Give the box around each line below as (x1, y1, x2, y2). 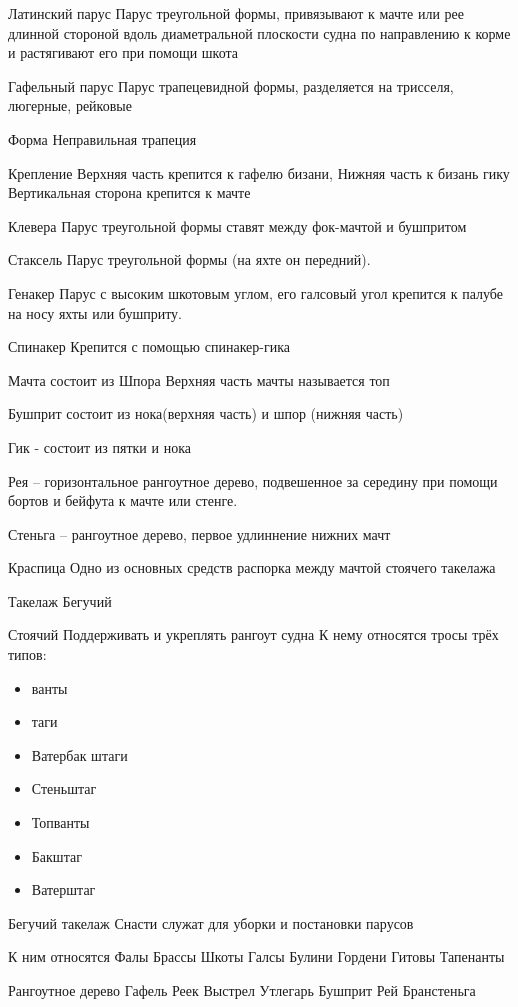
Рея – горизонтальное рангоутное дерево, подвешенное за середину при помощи (8, 470, 498, 491)
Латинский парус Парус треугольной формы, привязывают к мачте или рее (8, 3, 465, 23)
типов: (8, 644, 47, 665)
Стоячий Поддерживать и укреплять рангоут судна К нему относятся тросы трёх (8, 624, 499, 645)
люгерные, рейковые (8, 95, 132, 116)
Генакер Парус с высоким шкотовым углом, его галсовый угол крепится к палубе (8, 282, 503, 303)
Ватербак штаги (31, 744, 128, 765)
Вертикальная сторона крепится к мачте (8, 182, 251, 203)
